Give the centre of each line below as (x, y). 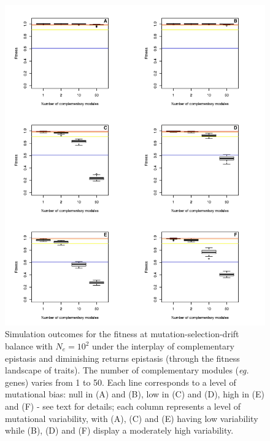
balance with (29, 346)
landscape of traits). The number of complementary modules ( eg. (127, 370)
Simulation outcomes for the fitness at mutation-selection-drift (122, 334)
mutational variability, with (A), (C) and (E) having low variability (132, 418)
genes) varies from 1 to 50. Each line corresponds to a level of (121, 382)
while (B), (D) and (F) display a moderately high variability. (119, 430)
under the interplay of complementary (163, 346)
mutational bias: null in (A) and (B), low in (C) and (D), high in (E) (135, 394)
